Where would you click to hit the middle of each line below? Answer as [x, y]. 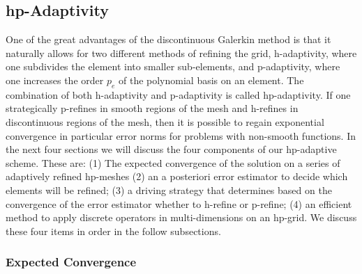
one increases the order [55, 80]
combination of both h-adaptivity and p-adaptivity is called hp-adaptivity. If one [178, 94]
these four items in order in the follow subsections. [113, 231]
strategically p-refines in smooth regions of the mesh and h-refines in [152, 108]
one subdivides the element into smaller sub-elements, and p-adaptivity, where [173, 66]
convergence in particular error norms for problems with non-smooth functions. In [181, 135]
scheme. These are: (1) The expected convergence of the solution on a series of [173, 162]
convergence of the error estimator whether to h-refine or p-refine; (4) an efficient [179, 203]
